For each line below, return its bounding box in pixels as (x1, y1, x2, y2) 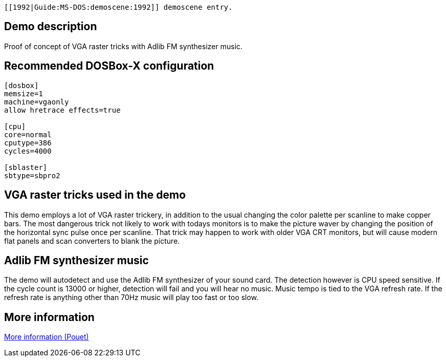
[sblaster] (4, 163, 48, 172)
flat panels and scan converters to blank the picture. (4, 236, 180, 245)
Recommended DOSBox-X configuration (4, 59, 214, 73)
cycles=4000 (4, 146, 52, 155)
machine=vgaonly (4, 97, 69, 106)
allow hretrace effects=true (4, 105, 121, 114)
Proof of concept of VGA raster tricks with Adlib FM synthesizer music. (4, 41, 243, 51)
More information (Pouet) (4, 332, 89, 342)
